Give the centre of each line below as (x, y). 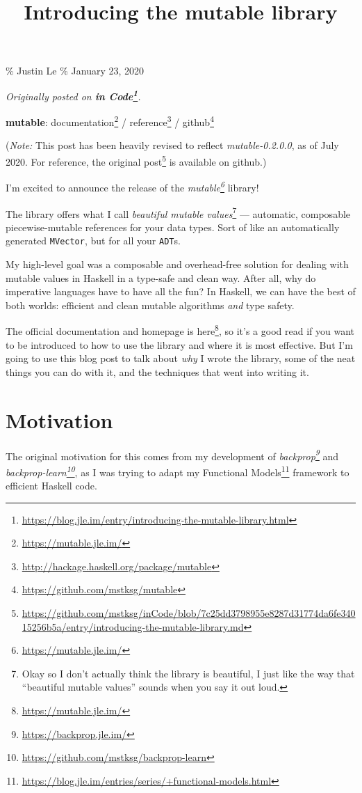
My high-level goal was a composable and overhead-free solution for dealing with (177, 264)
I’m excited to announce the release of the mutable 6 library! (132, 186)
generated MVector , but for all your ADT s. (93, 241)
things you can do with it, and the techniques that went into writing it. (157, 371)
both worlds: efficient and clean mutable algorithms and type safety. (150, 305)
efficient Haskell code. (51, 486)
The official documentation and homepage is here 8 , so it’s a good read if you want (180, 330)
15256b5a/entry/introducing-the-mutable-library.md (133, 626)
